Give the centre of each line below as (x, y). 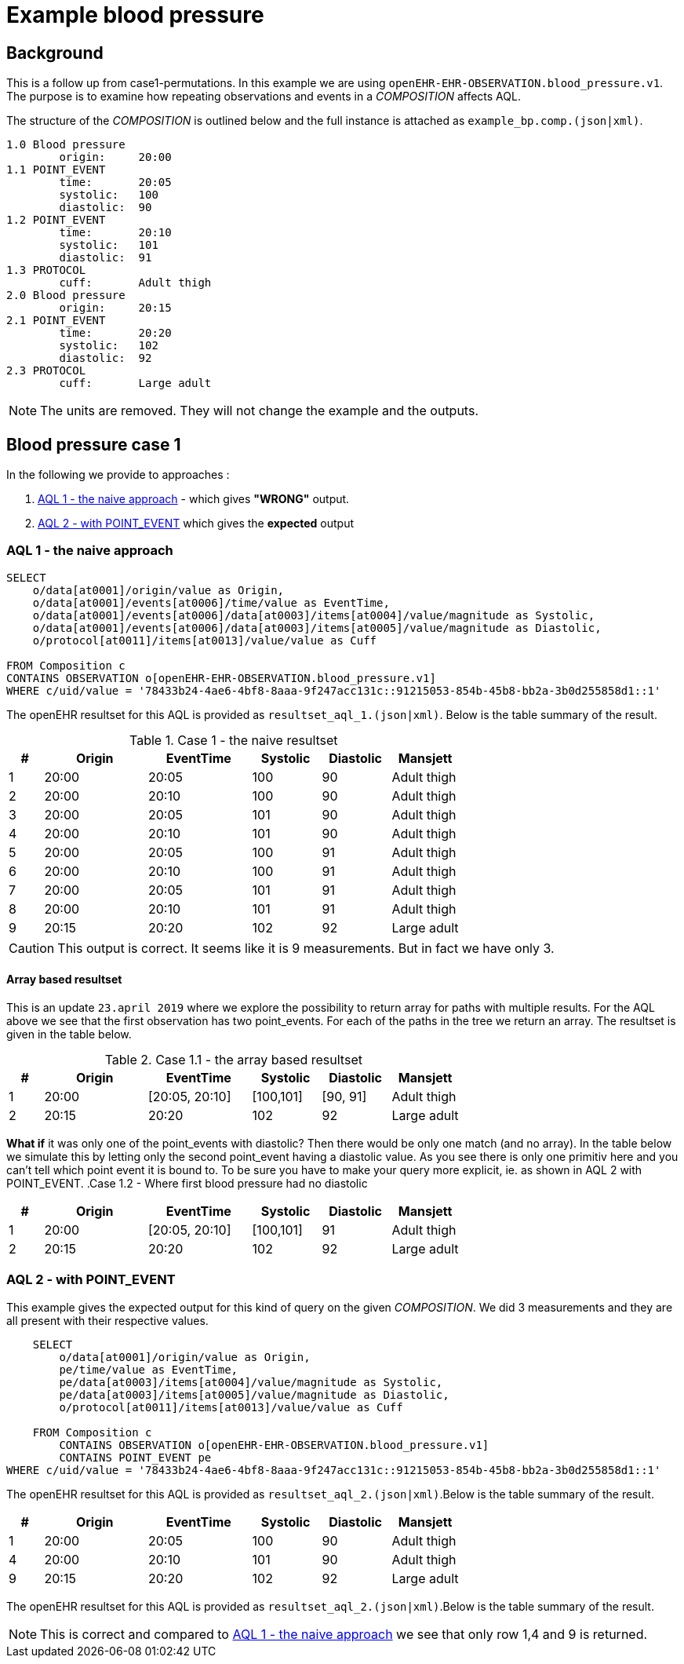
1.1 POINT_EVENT (56, 170)
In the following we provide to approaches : (118, 475)
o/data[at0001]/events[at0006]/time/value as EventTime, (211, 602)
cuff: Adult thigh (135, 283)
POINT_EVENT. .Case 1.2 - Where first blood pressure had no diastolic (187, 1183)
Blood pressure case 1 (94, 444)
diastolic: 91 (106, 258)
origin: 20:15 (115, 308)
